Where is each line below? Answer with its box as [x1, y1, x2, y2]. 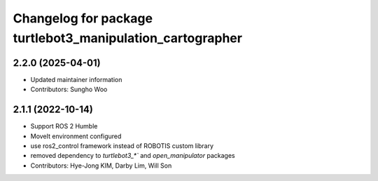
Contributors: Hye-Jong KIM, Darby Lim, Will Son [30, 161, 172, 170]
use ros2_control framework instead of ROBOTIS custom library [30, 141, 213, 150]
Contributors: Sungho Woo [30, 85, 108, 94]
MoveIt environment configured [30, 132, 122, 140]
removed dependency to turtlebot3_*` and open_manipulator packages [30, 152, 235, 160]
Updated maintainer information [30, 75, 122, 83]
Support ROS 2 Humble [30, 122, 98, 130]
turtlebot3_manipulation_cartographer [13, 30, 243, 46]
